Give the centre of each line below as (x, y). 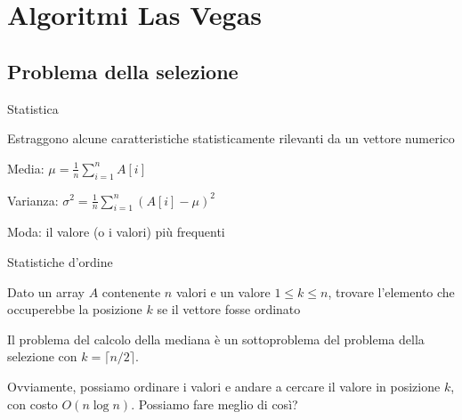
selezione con (42, 356)
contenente (131, 291)
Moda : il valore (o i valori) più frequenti (116, 232)
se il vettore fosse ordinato (229, 309)
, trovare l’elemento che (391, 291)
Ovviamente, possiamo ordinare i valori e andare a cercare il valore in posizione (224, 386)
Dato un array (46, 291)
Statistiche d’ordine (60, 261)
